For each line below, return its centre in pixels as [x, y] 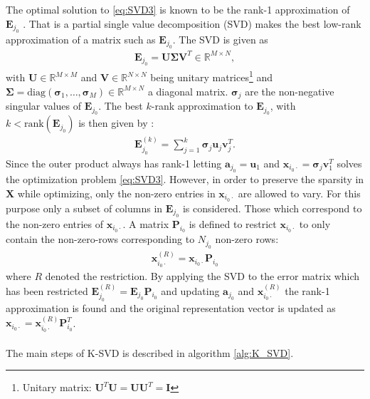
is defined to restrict [233, 223]
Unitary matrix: [57, 387]
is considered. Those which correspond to [272, 208]
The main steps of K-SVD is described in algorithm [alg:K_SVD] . [150, 352]
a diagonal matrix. [188, 91]
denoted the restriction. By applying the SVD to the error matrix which [202, 276]
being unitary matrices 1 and [212, 76]
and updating [190, 290]
